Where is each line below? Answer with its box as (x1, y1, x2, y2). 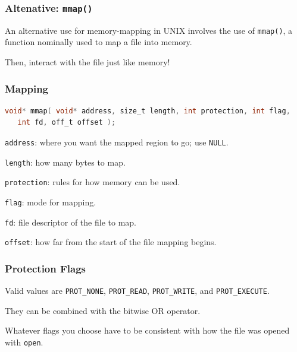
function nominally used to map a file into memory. (5, 36, 192, 48)
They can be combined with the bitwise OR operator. (5, 304, 201, 316)
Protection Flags (5, 261, 86, 275)
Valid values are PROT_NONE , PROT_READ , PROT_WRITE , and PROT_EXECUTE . (5, 284, 270, 297)
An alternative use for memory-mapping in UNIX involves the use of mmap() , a (5, 24, 293, 36)
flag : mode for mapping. (5, 196, 96, 208)
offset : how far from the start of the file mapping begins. (5, 236, 217, 248)
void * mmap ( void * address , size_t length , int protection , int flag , (5, 106, 290, 115)
